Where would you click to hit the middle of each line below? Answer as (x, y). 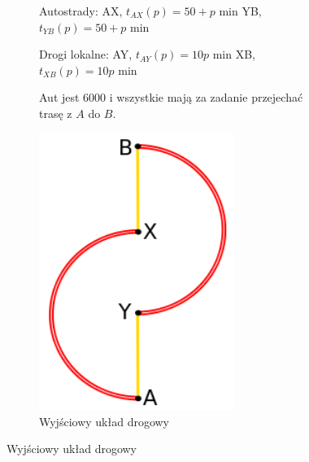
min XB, (234, 54)
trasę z (56, 113)
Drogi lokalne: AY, (86, 54)
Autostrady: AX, (81, 11)
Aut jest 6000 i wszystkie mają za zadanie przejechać (171, 97)
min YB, (240, 11)
